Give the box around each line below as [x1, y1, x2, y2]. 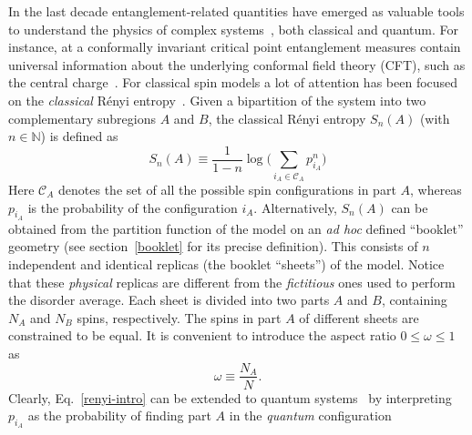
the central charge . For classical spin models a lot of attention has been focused [8, 73, 458, 92]
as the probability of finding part [27, 406, 211, 425]
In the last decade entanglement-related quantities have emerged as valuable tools [8, 2, 465, 20]
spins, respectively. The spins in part [77, 308, 282, 327]
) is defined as [40, 126, 118, 146]
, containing [381, 290, 447, 309]
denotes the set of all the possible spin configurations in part [58, 179, 396, 198]
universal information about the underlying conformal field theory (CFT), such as [8, 55, 466, 74]
